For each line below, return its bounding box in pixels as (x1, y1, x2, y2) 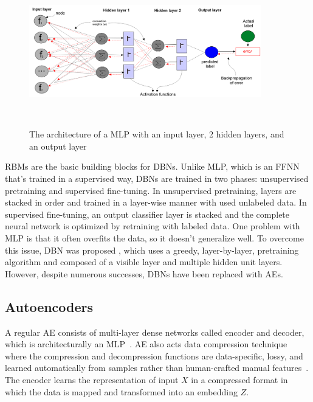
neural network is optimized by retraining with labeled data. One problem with (5, 220, 300, 232)
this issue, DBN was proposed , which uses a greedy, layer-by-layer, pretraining (5, 243, 299, 256)
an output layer (29, 139, 87, 152)
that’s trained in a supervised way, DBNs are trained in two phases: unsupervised (5, 172, 309, 185)
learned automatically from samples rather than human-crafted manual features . (5, 361, 309, 374)
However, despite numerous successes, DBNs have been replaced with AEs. (5, 267, 283, 280)
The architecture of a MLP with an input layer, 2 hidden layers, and (29, 128, 284, 140)
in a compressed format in (191, 373, 288, 386)
